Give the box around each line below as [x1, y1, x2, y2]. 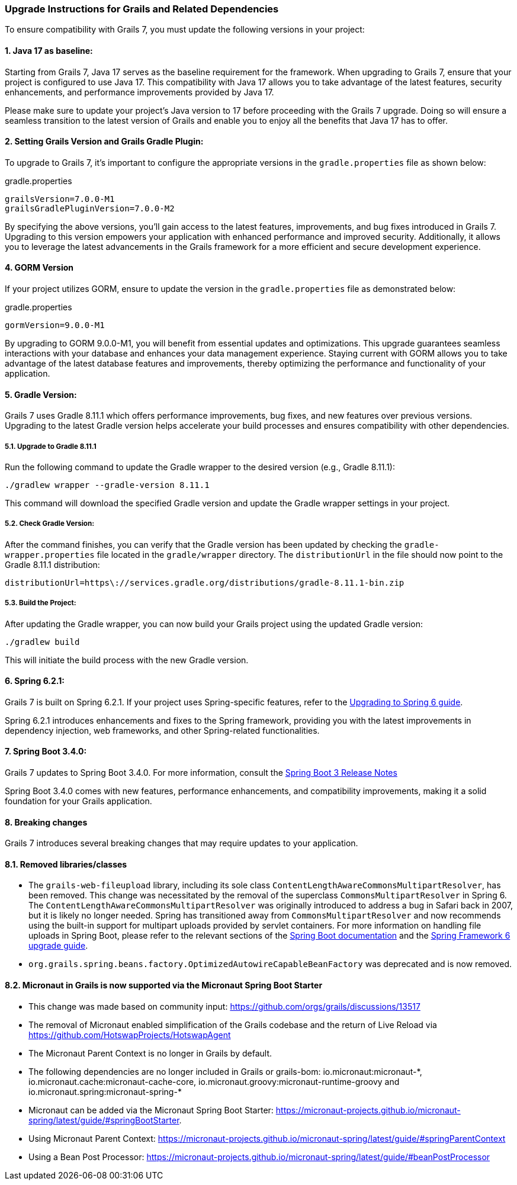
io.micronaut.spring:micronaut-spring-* [28, 1086, 182, 1097]
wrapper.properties [5, 550, 95, 560]
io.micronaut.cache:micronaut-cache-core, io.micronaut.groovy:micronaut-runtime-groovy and [28, 1076, 400, 1087]
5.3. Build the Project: [5, 599, 76, 608]
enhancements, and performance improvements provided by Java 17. [5, 86, 274, 97]
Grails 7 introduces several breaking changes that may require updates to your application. [5, 838, 358, 849]
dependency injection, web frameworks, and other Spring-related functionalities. [5, 725, 320, 736]
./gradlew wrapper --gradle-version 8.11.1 [5, 480, 210, 490]
